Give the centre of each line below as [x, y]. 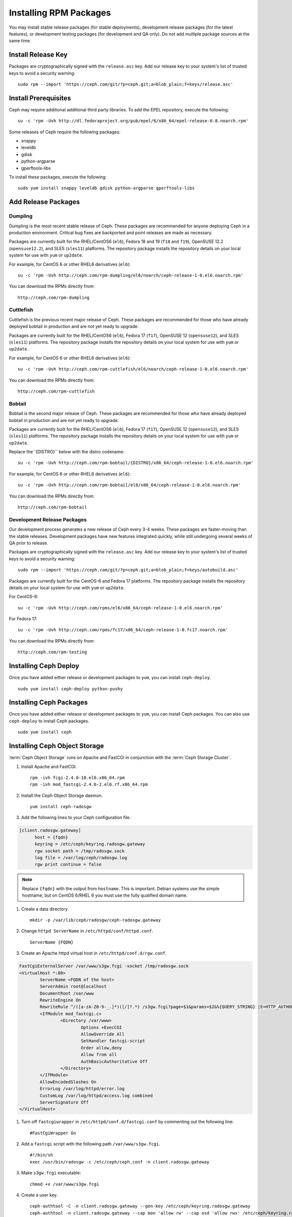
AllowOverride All [103, 1034]
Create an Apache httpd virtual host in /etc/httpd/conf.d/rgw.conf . [94, 953]
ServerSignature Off [64, 1102]
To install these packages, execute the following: [58, 177]
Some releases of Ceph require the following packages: [65, 132]
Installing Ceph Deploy [44, 666]
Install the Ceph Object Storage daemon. [62, 795]
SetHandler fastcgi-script [113, 1041]
